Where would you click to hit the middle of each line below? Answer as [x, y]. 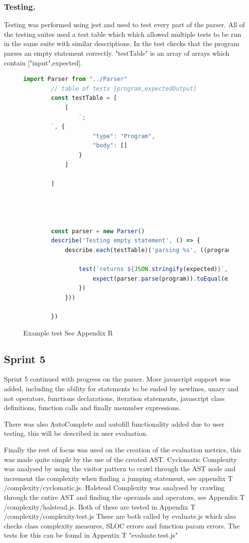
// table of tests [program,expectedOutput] [124, 88]
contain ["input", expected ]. [43, 62]
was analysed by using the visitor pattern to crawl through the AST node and [120, 469]
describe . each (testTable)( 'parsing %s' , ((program [148, 250]
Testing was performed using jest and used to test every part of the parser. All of [124, 24]
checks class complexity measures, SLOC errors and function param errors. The [122, 525]
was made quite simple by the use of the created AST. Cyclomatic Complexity [120, 459]
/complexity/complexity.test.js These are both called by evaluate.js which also [120, 516]
